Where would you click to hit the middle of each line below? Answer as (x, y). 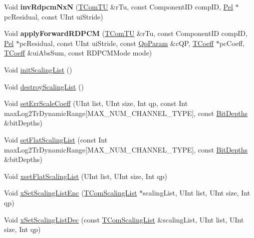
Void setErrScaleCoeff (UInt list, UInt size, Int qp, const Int (96, 103)
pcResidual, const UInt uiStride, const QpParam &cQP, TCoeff (116, 43)
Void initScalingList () (38, 69)
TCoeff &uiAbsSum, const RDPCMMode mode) (78, 53)
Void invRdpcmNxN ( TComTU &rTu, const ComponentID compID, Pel (119, 6)
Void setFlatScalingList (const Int (56, 139)
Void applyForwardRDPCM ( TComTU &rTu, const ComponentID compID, (126, 33)
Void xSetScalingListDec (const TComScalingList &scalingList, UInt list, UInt (124, 219)
